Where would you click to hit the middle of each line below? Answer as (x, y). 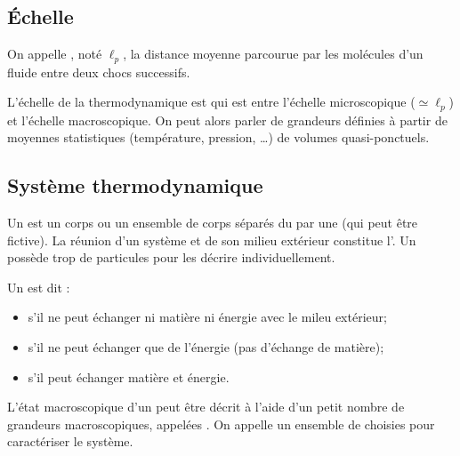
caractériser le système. (70, 441)
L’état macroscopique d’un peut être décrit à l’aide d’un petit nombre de (206, 407)
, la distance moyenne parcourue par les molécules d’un (273, 54)
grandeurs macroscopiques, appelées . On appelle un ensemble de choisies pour (221, 424)
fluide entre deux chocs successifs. (99, 72)
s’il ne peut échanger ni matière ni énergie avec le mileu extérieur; (207, 317)
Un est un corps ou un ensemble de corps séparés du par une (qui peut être (213, 223)
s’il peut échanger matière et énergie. (129, 376)
